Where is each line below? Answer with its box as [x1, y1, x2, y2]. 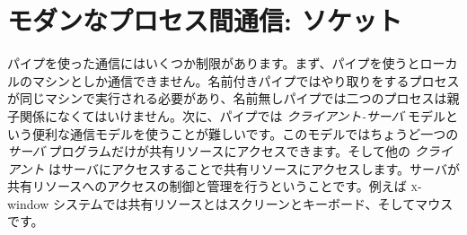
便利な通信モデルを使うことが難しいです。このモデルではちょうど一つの [31, 124, 459, 143]
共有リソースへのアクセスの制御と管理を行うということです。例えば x [7, 177, 418, 196]
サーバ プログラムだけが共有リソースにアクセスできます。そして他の [7, 142, 410, 161]
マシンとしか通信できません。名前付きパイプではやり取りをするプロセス [31, 71, 460, 90]
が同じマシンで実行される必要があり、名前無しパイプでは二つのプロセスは [7, 89, 447, 108]
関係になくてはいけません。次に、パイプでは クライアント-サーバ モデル [19, 106, 446, 125]
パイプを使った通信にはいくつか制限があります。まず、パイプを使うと [7, 54, 420, 73]
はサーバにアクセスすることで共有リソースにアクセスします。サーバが [48, 159, 460, 178]
